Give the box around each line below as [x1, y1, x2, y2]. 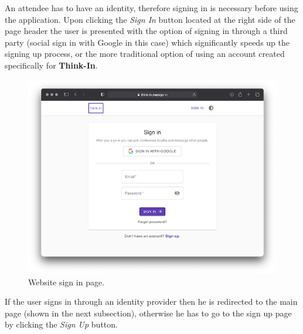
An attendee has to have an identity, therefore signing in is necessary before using [5, 2, 298, 13]
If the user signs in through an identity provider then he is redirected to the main [5, 295, 298, 308]
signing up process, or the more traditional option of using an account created [5, 47, 285, 60]
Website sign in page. [28, 275, 105, 288]
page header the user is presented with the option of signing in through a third [5, 25, 288, 37]
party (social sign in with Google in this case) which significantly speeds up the [5, 36, 290, 48]
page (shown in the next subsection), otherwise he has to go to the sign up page [5, 306, 292, 319]
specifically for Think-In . [5, 59, 98, 71]
